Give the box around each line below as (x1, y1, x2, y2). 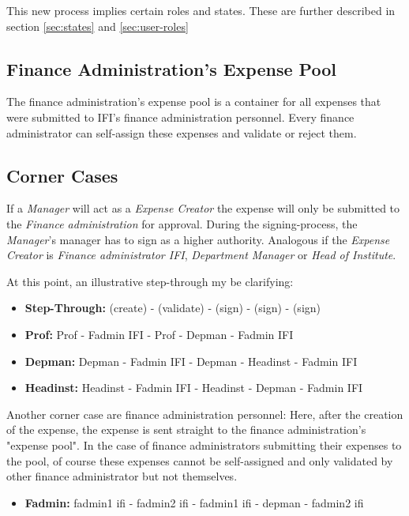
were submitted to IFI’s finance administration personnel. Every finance (6, 108, 355, 125)
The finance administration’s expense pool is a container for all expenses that (6, 93, 381, 110)
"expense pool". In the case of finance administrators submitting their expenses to (6, 436, 402, 453)
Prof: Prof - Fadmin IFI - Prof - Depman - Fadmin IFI (24, 326, 294, 342)
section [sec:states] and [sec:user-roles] (6, 17, 189, 34)
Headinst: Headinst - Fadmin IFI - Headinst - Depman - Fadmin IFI (24, 379, 363, 396)
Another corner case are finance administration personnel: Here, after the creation (6, 405, 403, 422)
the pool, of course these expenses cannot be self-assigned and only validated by (6, 452, 393, 469)
